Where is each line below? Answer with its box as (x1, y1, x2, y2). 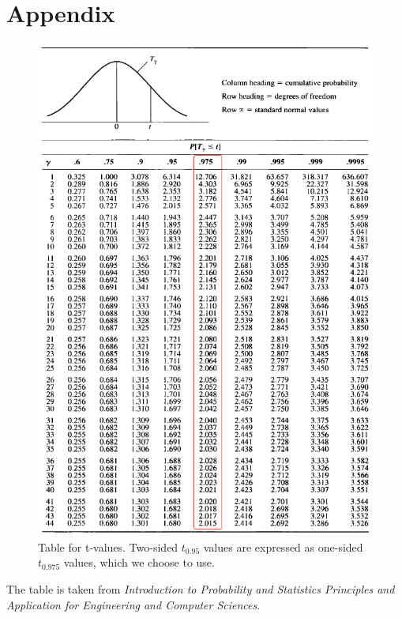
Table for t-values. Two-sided (38, 538, 178, 555)
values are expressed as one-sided (203, 538, 363, 555)
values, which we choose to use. (63, 554, 215, 571)
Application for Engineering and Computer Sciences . (6, 596, 261, 612)
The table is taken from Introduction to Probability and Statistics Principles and (6, 581, 395, 597)
